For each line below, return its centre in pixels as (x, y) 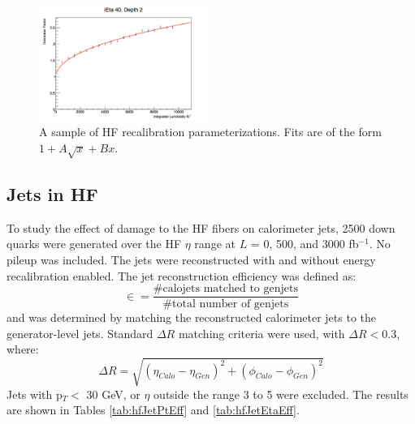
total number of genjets (231, 304)
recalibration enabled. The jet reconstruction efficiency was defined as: (182, 275)
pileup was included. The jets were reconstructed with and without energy (191, 259)
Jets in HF (52, 193)
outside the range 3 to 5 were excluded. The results (281, 394)
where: (23, 349)
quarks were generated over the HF (94, 244)
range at (215, 244)
